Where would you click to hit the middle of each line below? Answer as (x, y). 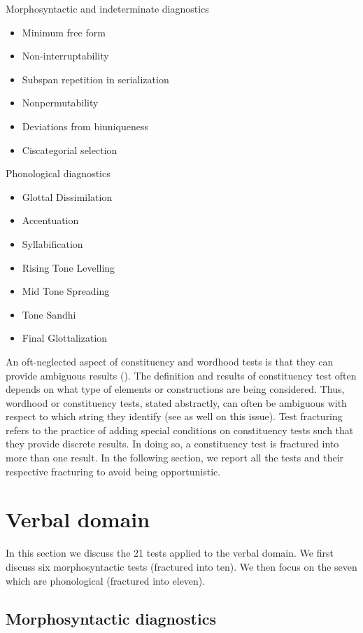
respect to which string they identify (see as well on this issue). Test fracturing (174, 416)
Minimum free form (64, 32)
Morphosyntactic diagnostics (111, 618)
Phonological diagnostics (58, 173)
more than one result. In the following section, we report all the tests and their (175, 458)
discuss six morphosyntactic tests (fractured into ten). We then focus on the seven (181, 566)
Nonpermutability (60, 103)
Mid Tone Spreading (66, 291)
